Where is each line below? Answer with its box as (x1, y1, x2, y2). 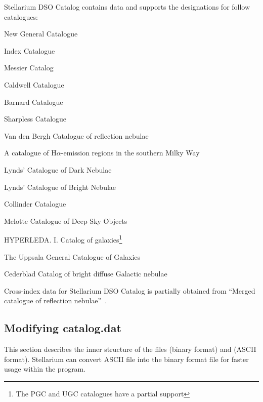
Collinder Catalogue (4, 198, 66, 209)
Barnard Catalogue (4, 96, 63, 107)
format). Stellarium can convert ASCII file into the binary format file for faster (4, 353, 249, 364)
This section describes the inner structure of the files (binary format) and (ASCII (4, 344, 256, 354)
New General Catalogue (4, 28, 78, 39)
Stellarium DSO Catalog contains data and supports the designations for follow (4, 2, 250, 12)
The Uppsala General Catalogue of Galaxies (4, 251, 141, 262)
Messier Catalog (4, 62, 54, 73)
